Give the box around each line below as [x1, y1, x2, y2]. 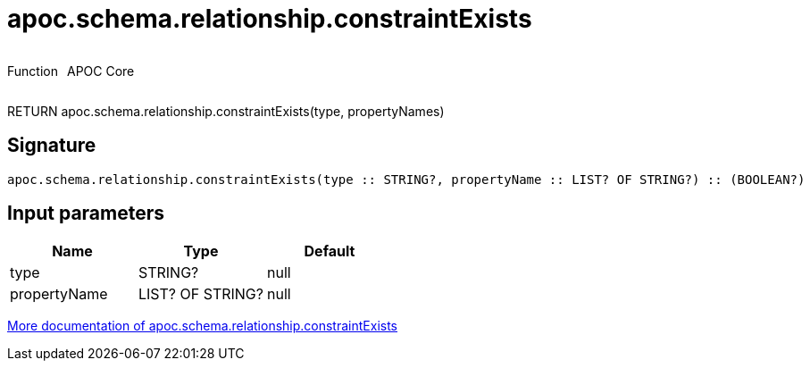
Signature [7, 134, 96, 157]
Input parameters [7, 202, 165, 225]
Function [7, 63, 58, 79]
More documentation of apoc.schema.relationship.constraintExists [7, 318, 397, 334]
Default [304, 242, 355, 261]
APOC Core [66, 63, 135, 79]
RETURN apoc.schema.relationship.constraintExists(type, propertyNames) [7, 103, 445, 119]
